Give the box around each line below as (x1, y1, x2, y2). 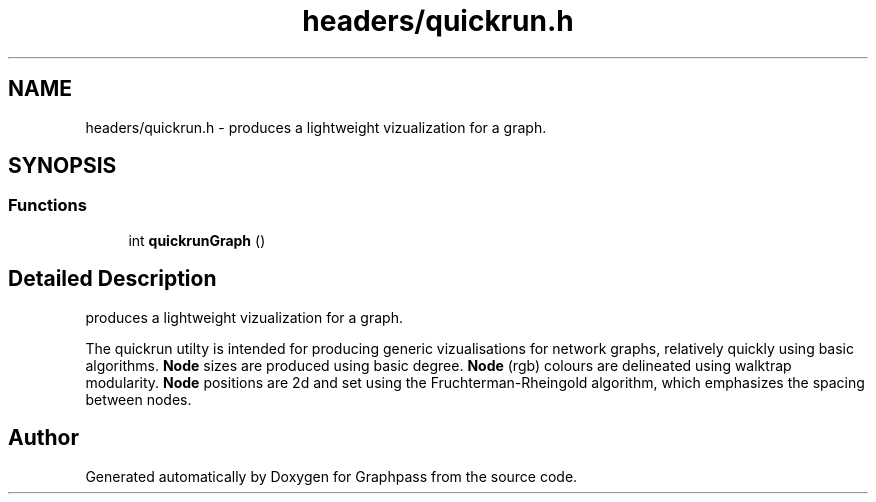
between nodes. (85, 390, 192, 408)
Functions (8, 195, 87, 216)
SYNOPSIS (8, 153, 117, 179)
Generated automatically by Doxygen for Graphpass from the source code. (85, 467, 578, 485)
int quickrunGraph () (128, 231, 266, 249)
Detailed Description (8, 266, 217, 292)
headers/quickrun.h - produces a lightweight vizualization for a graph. (85, 118, 547, 136)
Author (8, 425, 79, 451)
